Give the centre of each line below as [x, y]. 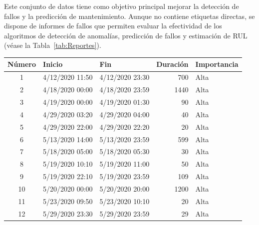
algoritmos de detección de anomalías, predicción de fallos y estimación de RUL [126, 35]
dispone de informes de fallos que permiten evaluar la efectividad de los [113, 26]
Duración [172, 64]
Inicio [53, 64]
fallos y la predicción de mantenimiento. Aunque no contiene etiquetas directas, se [129, 16]
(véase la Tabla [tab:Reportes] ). [53, 45]
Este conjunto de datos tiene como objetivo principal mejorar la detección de [122, 6]
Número [22, 64]
